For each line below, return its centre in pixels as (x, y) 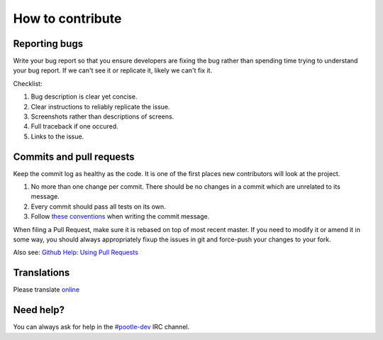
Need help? (39, 310)
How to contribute (67, 18)
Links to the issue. (57, 136)
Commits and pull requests (74, 157)
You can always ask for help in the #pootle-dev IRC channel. (101, 327)
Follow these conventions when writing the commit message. (120, 216)
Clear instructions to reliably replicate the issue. (100, 106)
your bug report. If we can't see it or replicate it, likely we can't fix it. (113, 70)
